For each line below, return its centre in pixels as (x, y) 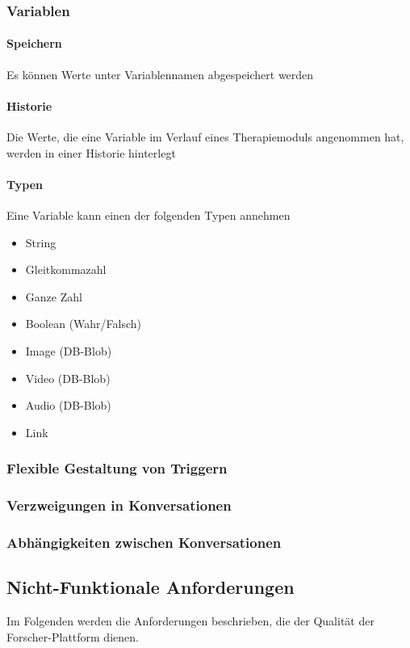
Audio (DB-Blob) (68, 405)
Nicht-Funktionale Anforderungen (151, 587)
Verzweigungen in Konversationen (119, 505)
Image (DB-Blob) (69, 350)
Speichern (34, 43)
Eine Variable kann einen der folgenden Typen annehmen (149, 215)
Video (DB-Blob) (68, 378)
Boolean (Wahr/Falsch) (84, 324)
